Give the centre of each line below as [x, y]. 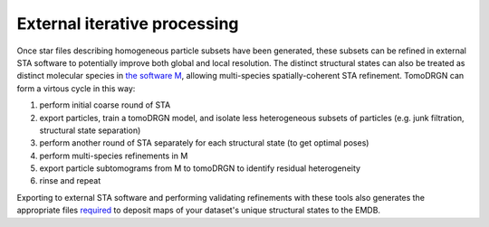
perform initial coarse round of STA [105, 105]
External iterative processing [128, 24]
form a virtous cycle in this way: [76, 88]
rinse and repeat [70, 181]
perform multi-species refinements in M [114, 156]
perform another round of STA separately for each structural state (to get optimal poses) [204, 143]
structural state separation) [90, 130]
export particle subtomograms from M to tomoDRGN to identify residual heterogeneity [200, 168]
